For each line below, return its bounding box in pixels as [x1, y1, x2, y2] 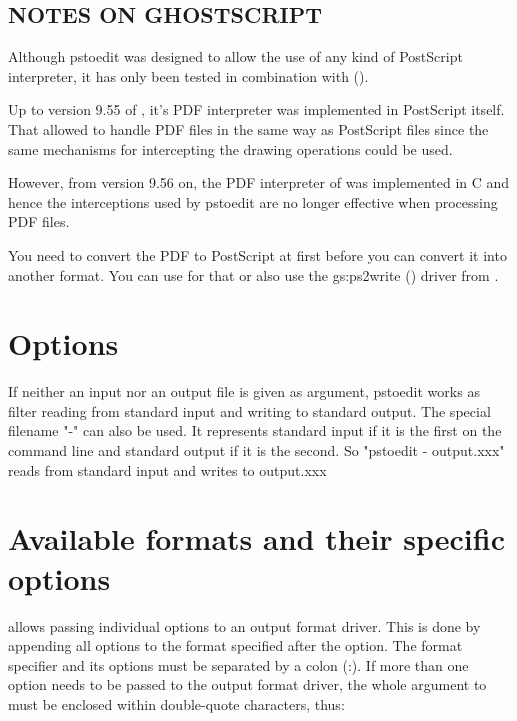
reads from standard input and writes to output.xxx [8, 459, 327, 480]
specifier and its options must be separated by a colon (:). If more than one [8, 654, 469, 675]
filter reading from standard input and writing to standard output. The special [8, 400, 491, 421]
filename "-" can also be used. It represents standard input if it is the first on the [8, 420, 502, 441]
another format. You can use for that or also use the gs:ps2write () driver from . [8, 264, 499, 285]
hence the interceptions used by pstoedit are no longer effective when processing [8, 191, 498, 212]
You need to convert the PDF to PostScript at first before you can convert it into [8, 244, 507, 265]
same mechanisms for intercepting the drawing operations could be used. [8, 138, 453, 159]
